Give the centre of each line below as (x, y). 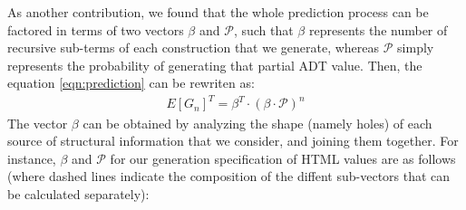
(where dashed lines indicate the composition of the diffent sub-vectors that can (229, 176)
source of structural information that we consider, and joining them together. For (233, 141)
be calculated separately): (78, 193)
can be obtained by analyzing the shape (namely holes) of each (257, 123)
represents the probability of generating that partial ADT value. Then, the (215, 65)
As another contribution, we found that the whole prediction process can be (218, 12)
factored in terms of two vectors (96, 29)
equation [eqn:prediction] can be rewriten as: (131, 83)
